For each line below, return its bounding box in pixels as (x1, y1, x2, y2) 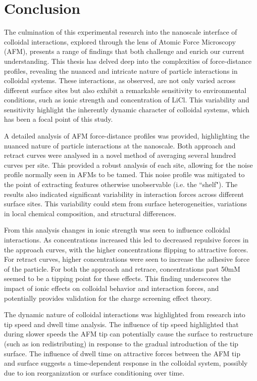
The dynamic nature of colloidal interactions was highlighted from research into (4, 309, 246, 320)
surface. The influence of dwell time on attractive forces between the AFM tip (4, 348, 241, 358)
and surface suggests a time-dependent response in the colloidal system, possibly (4, 358, 248, 368)
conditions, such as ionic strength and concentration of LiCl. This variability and (4, 95, 250, 105)
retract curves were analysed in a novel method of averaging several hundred (4, 150, 236, 160)
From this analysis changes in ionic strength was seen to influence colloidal (4, 225, 230, 235)
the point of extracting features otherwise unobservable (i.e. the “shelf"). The (4, 179, 238, 190)
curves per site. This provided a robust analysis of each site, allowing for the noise (4, 159, 253, 170)
